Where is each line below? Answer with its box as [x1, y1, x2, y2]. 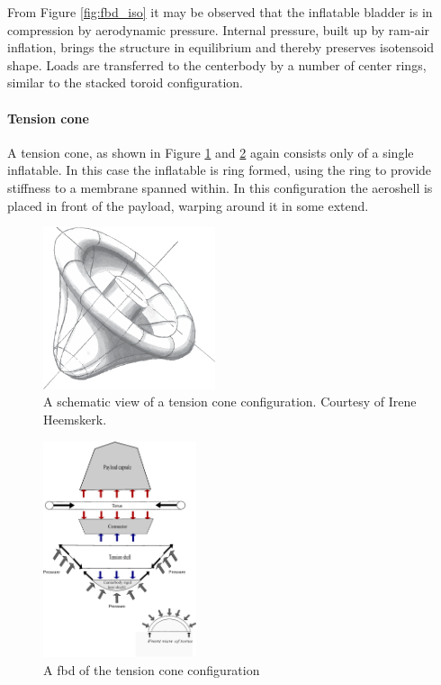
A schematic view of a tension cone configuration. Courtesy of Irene [43, 392, 417, 411]
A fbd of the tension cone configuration [43, 660, 260, 679]
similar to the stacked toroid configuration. [7, 73, 244, 92]
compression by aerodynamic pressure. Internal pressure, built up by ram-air [7, 20, 430, 39]
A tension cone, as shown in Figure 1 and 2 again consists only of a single [7, 142, 414, 161]
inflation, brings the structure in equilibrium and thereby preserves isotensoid [7, 38, 435, 57]
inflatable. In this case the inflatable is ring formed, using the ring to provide [7, 160, 432, 179]
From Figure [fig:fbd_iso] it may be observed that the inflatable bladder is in [7, 3, 433, 21]
